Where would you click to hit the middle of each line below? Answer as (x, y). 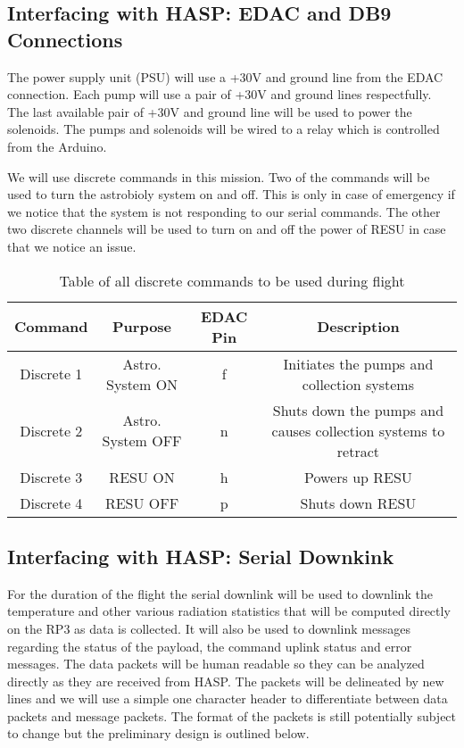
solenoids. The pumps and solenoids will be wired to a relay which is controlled (224, 129)
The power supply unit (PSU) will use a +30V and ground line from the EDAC (225, 76)
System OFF (142, 441)
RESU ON (142, 477)
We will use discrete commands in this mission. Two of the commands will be (219, 176)
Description (358, 327)
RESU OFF (142, 503)
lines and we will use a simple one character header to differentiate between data (228, 698)
